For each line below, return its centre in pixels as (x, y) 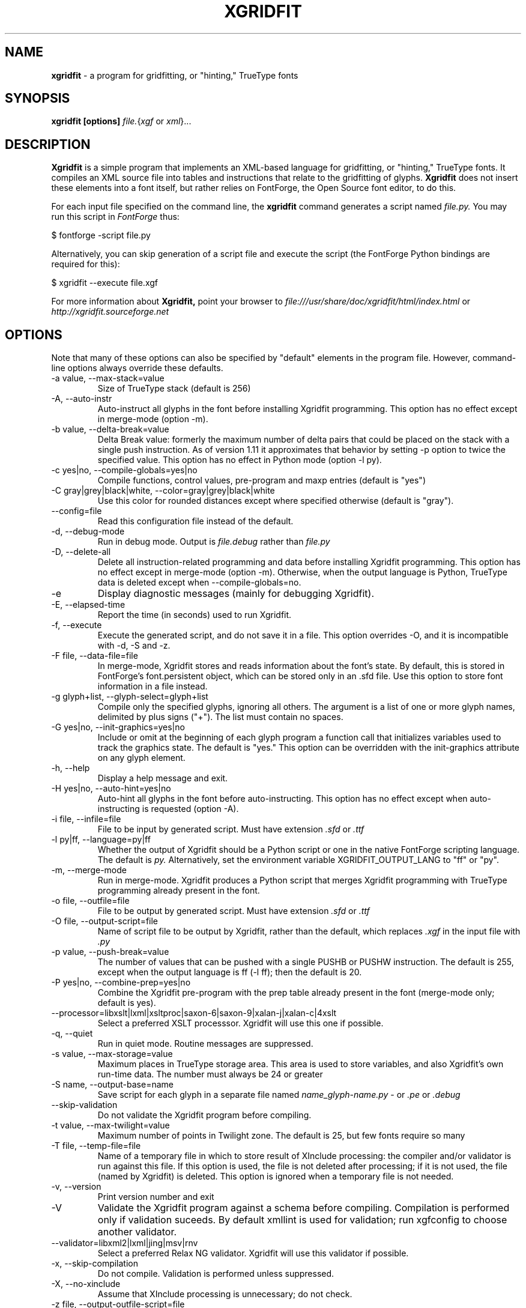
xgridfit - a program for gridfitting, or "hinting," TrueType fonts (175, 75)
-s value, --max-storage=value (112, 1054)
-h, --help (71, 768)
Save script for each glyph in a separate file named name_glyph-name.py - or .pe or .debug (279, 1095)
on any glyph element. (141, 758)
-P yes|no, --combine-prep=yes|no (121, 983)
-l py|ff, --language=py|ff (101, 840)
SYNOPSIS (38, 98)
